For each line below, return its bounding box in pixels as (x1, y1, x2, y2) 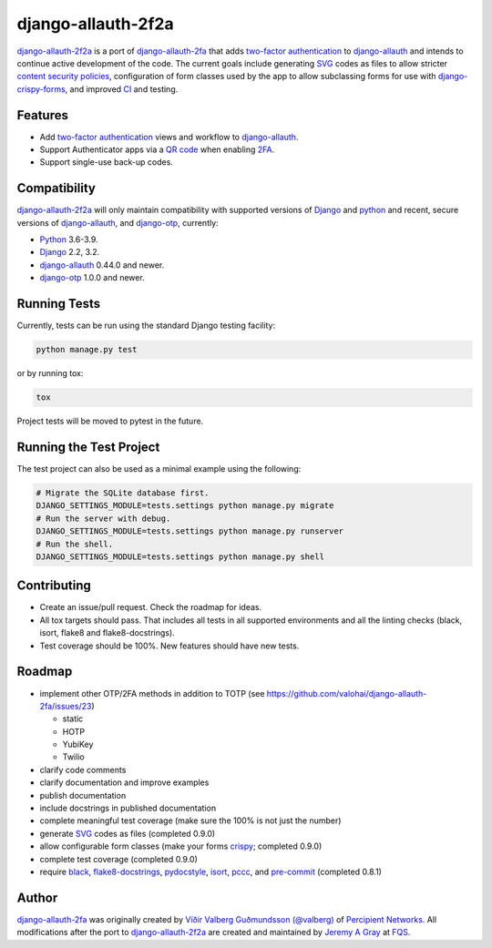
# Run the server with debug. (36, 513, 171, 524)
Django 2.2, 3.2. (39, 247, 100, 258)
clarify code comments (39, 764, 127, 775)
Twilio (62, 751, 86, 762)
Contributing (16, 578, 91, 594)
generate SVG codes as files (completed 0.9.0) (39, 828, 216, 839)
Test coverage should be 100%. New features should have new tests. (39, 640, 300, 651)
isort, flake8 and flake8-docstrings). (39, 627, 175, 638)
